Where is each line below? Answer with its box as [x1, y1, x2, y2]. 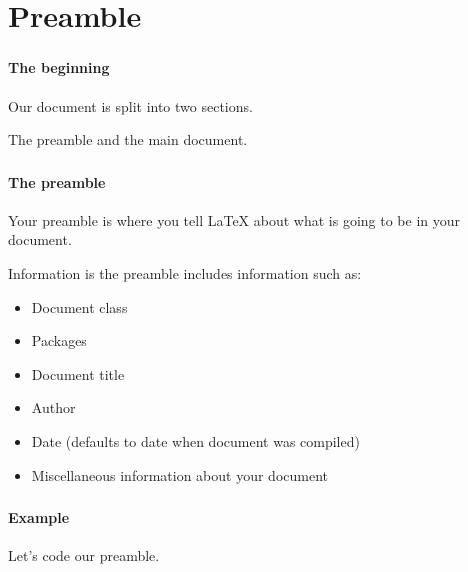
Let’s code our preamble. [8, 545, 160, 566]
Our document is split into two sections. [8, 95, 253, 116]
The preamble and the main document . [8, 129, 248, 150]
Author [31, 397, 76, 418]
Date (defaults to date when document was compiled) [31, 430, 360, 451]
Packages [31, 330, 87, 351]
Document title [31, 363, 125, 384]
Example [8, 507, 70, 528]
